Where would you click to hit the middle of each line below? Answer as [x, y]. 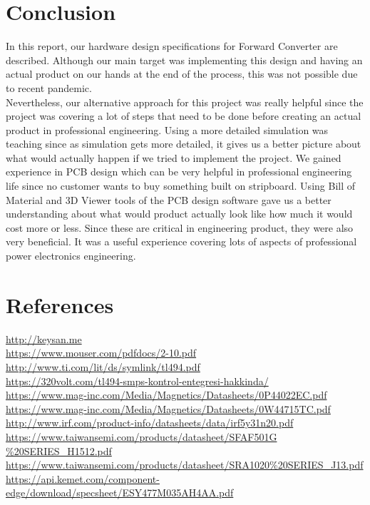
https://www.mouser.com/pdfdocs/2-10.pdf [101, 353]
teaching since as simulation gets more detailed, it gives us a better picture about [184, 144]
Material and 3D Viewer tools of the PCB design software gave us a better [169, 199]
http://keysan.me [44, 338]
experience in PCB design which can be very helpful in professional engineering [179, 172]
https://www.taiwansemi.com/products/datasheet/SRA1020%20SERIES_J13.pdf [185, 465]
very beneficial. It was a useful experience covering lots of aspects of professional [181, 241]
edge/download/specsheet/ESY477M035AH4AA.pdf [120, 493]
